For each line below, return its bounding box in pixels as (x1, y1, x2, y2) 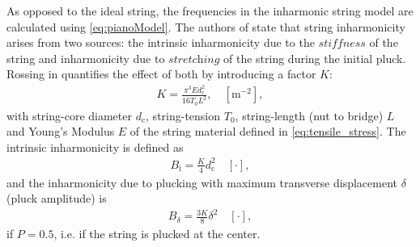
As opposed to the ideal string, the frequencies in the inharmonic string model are (6, 2, 414, 19)
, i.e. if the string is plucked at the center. (53, 225, 261, 242)
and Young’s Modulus (6, 123, 115, 140)
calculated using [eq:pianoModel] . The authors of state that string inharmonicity (6, 18, 405, 35)
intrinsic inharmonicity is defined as (6, 138, 184, 155)
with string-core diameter (6, 107, 132, 123)
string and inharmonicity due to (6, 49, 165, 66)
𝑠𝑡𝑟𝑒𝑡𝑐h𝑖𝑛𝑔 (168, 53, 220, 65)
